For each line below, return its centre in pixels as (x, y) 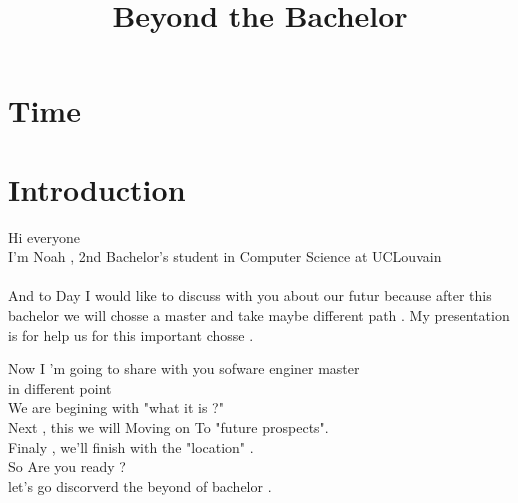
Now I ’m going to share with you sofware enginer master (184, 368)
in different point (60, 387)
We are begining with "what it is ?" (116, 407)
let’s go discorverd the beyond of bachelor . (140, 485)
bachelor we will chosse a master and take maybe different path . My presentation (259, 315)
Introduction (97, 188)
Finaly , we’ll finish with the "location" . (131, 446)
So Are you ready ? (67, 466)
